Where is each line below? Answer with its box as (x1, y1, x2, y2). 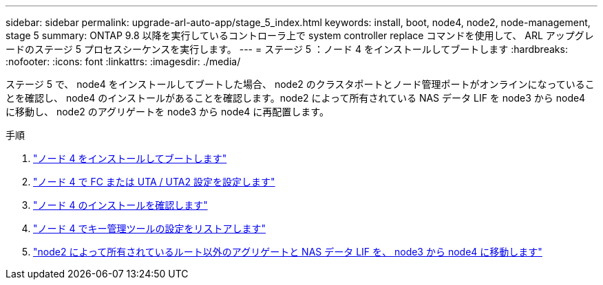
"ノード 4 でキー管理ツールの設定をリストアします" (33, 223, 266, 234)
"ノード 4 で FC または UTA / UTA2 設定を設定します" (33, 176, 275, 187)
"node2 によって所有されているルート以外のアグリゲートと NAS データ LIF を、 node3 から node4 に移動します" (33, 246, 542, 258)
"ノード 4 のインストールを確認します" (33, 199, 208, 211)
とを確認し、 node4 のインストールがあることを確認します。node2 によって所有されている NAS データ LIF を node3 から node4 (6, 92, 586, 104)
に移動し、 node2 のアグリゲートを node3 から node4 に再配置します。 (6, 106, 329, 117)
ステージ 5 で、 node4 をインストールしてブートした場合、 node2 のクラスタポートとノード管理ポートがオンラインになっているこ (6, 78, 595, 90)
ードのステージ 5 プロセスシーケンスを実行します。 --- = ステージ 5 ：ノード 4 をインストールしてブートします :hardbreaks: (6, 43, 568, 55)
